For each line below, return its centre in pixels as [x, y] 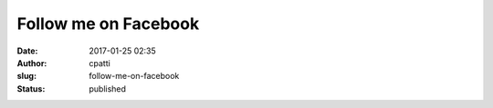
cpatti [100, 63]
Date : [27, 51]
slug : [26, 76]
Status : [31, 88]
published [108, 88]
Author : [32, 63]
